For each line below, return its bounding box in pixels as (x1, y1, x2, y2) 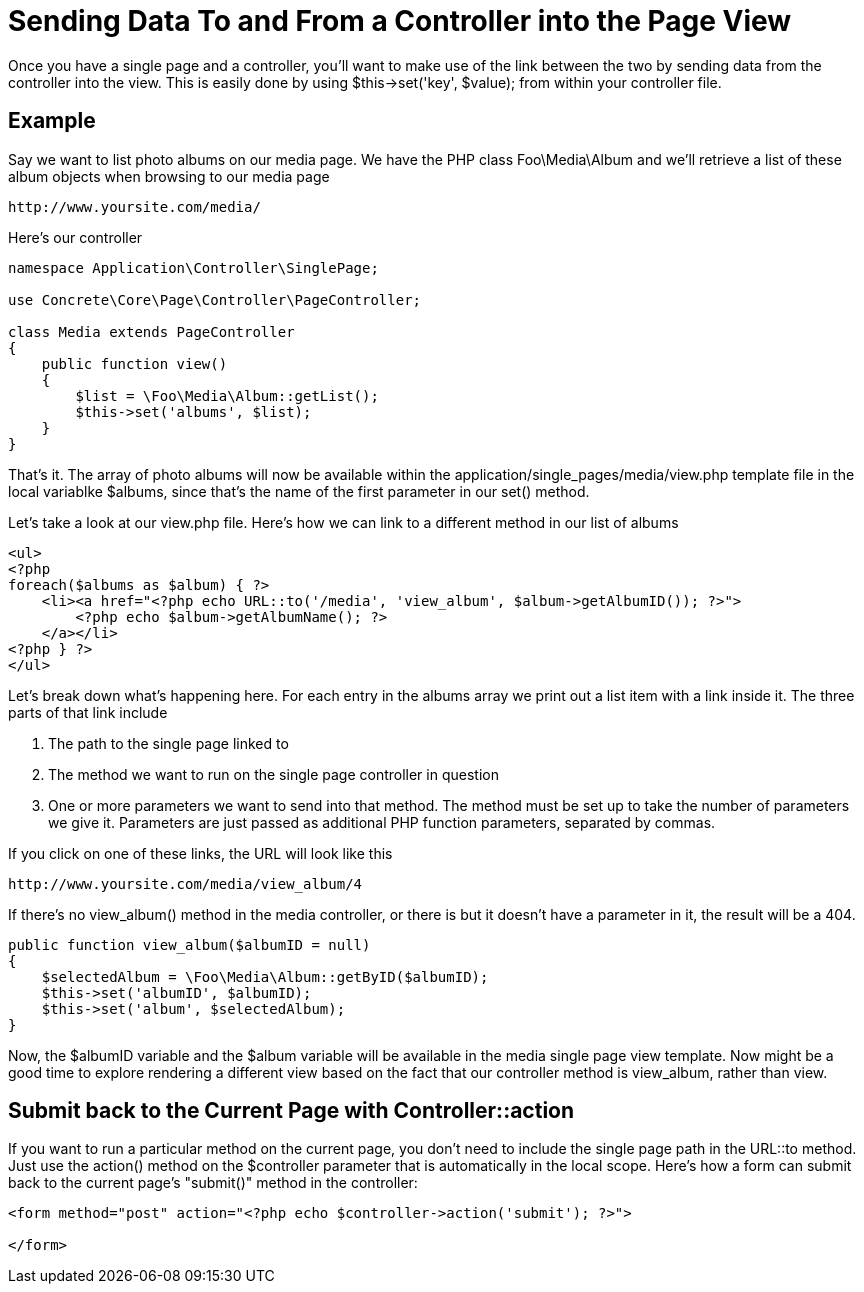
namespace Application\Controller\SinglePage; (8, 259, 379, 276)
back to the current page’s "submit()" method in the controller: (8, 1174, 418, 1192)
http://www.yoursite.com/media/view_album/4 (8, 875, 363, 892)
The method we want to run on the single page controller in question (48, 765, 499, 783)
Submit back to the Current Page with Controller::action (8, 1098, 575, 1124)
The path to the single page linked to (48, 734, 289, 752)
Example (8, 108, 96, 134)
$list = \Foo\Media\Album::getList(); (75, 387, 379, 404)
